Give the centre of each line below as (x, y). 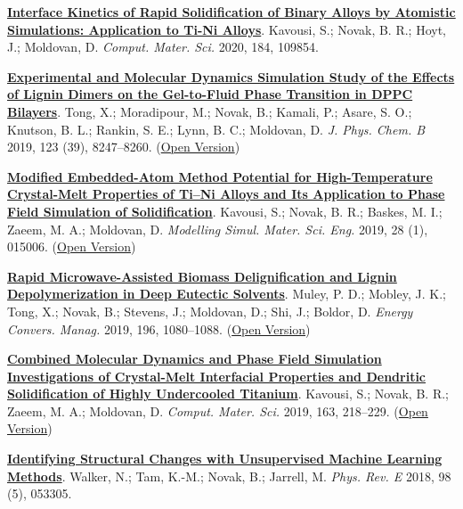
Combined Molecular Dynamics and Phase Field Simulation (195, 359)
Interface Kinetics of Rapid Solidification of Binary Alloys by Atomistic (231, 12)
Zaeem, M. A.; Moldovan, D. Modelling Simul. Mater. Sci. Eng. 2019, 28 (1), (218, 229)
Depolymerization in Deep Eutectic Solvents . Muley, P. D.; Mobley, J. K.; (227, 294)
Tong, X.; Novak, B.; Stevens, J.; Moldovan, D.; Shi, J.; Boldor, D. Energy (210, 311)
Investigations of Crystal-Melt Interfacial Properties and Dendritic (217, 376)
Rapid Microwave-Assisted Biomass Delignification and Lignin (202, 276)
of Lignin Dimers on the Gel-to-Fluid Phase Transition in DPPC (210, 94)
